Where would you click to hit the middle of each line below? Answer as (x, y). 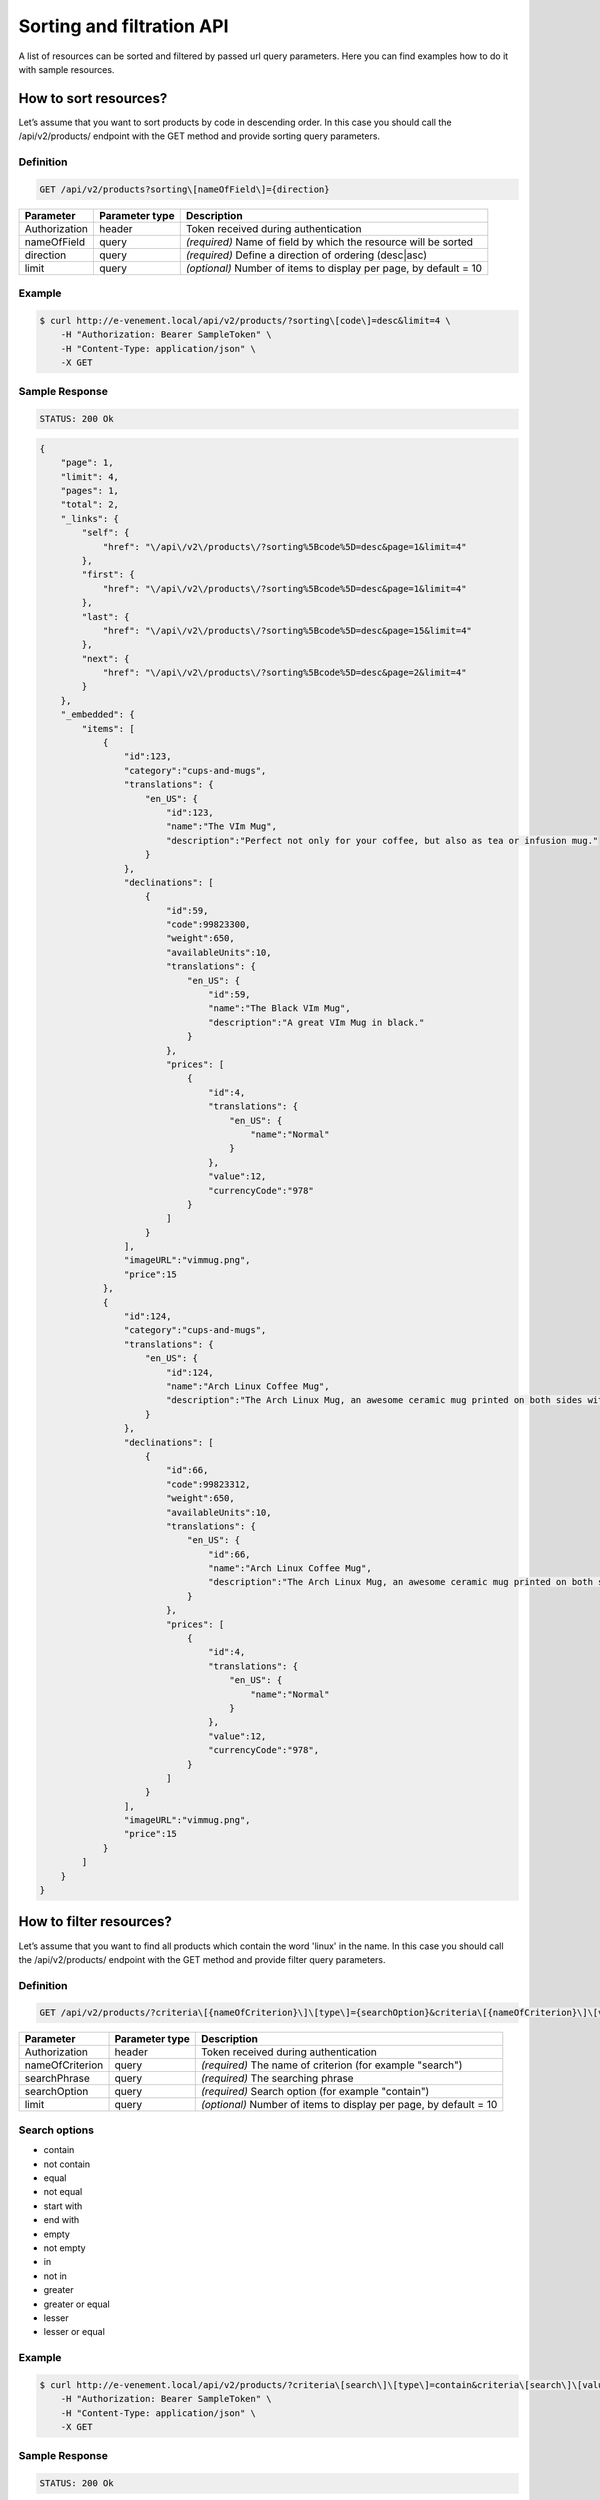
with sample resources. (66, 69)
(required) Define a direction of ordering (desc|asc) (306, 255)
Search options (56, 2130)
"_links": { (90, 518)
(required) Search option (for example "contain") (315, 2092)
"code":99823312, (208, 1484)
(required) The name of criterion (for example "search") (332, 2065)
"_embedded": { (97, 714)
